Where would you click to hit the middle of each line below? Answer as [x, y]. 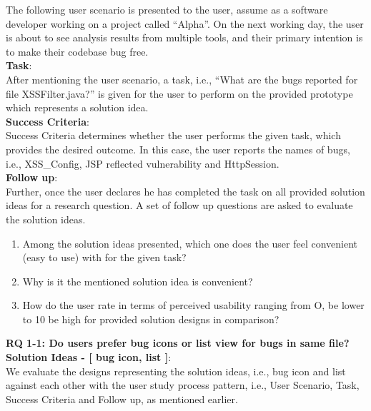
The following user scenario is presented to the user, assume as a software [167, 9]
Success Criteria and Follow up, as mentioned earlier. [122, 399]
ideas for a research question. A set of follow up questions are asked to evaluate [179, 205]
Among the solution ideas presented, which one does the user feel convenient [190, 243]
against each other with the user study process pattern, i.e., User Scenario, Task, [183, 385]
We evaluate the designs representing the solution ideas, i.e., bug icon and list [176, 371]
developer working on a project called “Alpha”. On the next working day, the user [185, 23]
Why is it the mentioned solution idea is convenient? [138, 281]
